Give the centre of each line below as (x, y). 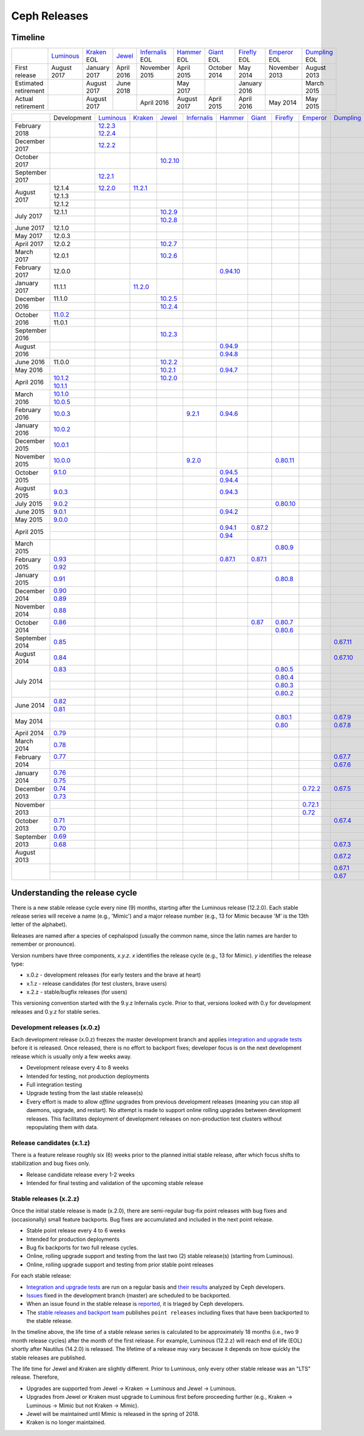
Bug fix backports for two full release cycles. (82, 1247)
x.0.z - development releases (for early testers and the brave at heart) (114, 975)
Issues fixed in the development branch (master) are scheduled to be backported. (129, 1295)
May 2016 (29, 370)
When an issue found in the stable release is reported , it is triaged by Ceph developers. (135, 1304)
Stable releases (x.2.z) (45, 1199)
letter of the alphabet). (39, 924)
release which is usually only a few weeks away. (72, 1056)
